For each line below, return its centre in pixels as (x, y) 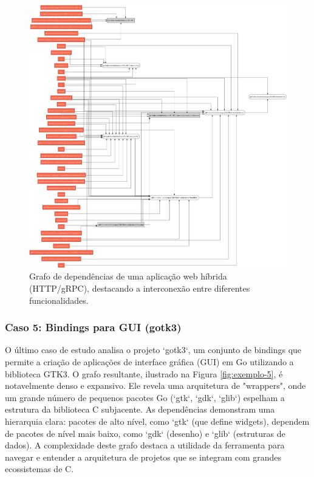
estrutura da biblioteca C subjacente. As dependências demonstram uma (140, 409)
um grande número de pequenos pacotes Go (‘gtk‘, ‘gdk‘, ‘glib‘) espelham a (145, 397)
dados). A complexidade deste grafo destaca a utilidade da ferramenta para (145, 445)
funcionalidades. (59, 300)
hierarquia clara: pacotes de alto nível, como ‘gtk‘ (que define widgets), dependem (157, 421)
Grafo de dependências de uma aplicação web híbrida (128, 276)
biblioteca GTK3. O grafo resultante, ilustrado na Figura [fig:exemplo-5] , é (144, 373)
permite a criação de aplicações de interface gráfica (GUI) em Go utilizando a (149, 362)
